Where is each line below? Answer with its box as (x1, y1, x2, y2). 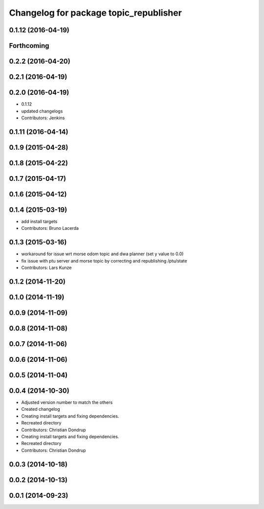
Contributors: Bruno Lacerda (21, 225, 79, 231)
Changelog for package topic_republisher (9, 7, 182, 18)
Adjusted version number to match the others (21, 399, 113, 405)
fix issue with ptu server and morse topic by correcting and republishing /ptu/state (21, 258, 187, 264)
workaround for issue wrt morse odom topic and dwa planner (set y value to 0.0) (21, 251, 184, 257)
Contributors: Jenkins (21, 115, 65, 121)
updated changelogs (21, 108, 63, 114)
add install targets (21, 218, 58, 224)
